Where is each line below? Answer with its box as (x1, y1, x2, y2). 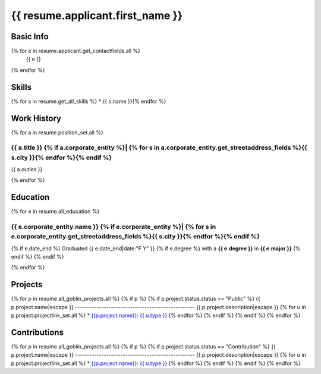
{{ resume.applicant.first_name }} (11, 9, 183, 22)
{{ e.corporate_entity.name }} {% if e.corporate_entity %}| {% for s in (11, 223, 216, 231)
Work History (11, 113, 62, 123)
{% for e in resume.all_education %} (11, 208, 100, 215)
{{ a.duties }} (11, 165, 43, 172)
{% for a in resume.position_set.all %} (11, 128, 103, 136)
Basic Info (11, 32, 49, 42)
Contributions (11, 327, 64, 337)
